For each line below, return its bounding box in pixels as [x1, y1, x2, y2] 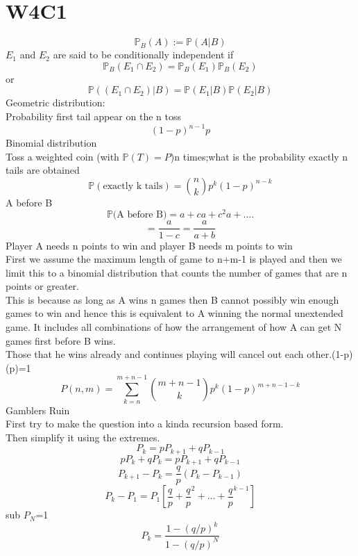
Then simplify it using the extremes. [6, 430, 160, 444]
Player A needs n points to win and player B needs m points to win [6, 238, 293, 252]
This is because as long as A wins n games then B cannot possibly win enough [6, 292, 339, 306]
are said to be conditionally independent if [53, 47, 234, 62]
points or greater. [6, 279, 79, 293]
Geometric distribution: [6, 95, 105, 110]
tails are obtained [6, 163, 80, 177]
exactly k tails [103, 181, 163, 191]
